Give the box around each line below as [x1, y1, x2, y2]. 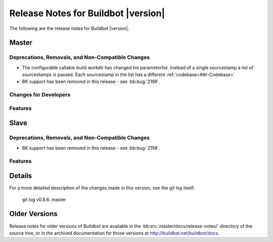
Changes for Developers [9, 91, 71, 98]
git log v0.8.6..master [22, 196, 66, 203]
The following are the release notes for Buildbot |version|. [9, 25, 129, 31]
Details [9, 172, 32, 180]
